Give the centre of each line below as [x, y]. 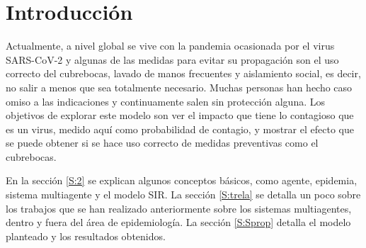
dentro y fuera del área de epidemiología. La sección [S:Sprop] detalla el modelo [178, 222]
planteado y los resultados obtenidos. [86, 236]
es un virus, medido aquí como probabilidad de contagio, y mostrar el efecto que [180, 129]
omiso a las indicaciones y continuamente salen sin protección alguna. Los [165, 101]
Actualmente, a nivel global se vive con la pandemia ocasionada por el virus [170, 46]
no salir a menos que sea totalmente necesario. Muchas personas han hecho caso [179, 87]
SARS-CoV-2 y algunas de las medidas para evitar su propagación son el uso [172, 59]
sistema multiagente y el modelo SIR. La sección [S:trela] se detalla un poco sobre [183, 195]
